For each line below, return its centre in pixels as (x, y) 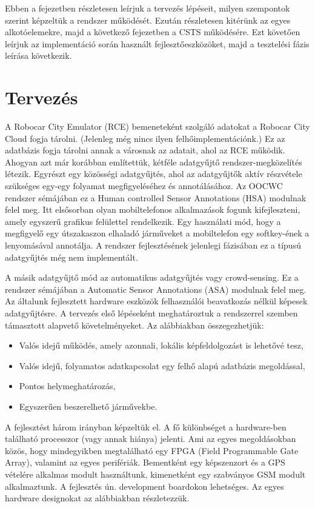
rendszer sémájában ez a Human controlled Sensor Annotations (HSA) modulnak (156, 197)
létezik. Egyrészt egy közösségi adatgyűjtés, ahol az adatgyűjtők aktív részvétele (154, 174)
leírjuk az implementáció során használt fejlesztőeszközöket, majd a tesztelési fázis (157, 43)
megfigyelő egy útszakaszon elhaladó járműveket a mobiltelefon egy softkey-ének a (157, 233)
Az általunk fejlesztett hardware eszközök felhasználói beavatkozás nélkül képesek (156, 301)
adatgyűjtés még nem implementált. (71, 257)
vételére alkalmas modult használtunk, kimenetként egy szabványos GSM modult (155, 474)
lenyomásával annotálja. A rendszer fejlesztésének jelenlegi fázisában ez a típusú (153, 245)
